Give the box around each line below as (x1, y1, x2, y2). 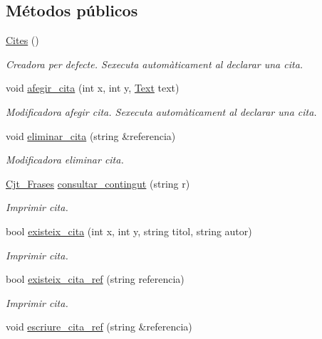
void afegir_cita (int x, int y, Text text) (6, 80, 180, 95)
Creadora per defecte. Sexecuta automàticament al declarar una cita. (6, 56, 303, 71)
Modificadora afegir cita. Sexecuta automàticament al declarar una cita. (6, 104, 317, 119)
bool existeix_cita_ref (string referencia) (6, 271, 185, 286)
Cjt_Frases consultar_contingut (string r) (6, 176, 190, 190)
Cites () (6, 33, 39, 48)
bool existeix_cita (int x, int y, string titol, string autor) (6, 223, 252, 238)
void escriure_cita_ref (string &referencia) (6, 319, 192, 334)
